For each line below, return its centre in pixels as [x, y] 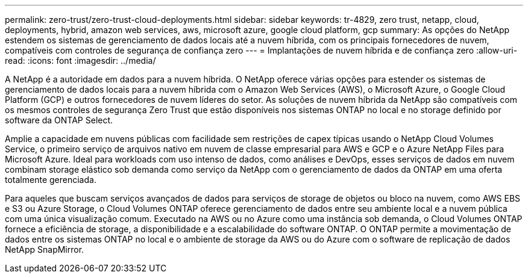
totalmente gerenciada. [51, 180]
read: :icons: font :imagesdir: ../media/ [80, 60]
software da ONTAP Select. [59, 120]
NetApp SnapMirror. [45, 249]
